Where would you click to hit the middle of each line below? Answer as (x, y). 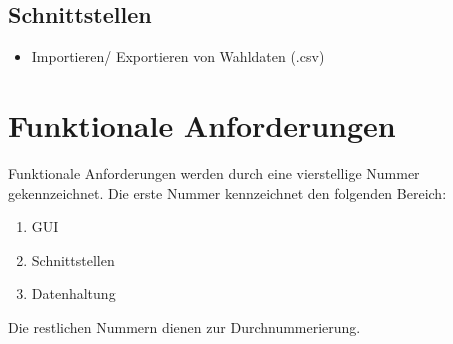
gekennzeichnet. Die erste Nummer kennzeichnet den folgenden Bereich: (227, 192)
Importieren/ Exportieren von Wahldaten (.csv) (178, 56)
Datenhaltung (73, 293)
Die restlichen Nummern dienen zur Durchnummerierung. (184, 326)
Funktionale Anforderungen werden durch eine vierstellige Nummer (214, 172)
